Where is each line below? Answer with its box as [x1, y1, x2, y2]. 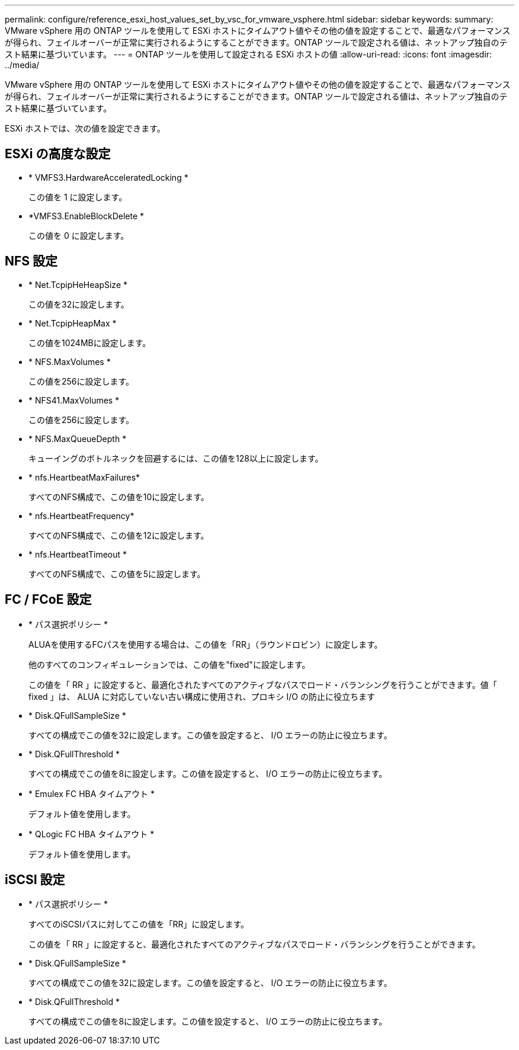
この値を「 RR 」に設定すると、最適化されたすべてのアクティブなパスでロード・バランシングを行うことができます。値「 [28, 679, 497, 690]
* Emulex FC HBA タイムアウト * [28, 788, 155, 799]
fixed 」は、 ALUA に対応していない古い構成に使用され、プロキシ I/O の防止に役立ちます [28, 691, 375, 702]
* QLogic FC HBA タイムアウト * [28, 828, 155, 839]
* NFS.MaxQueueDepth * [28, 433, 127, 444]
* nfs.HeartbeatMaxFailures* [28, 472, 140, 482]
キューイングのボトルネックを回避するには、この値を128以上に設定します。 [28, 453, 323, 463]
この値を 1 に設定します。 [28, 191, 127, 202]
